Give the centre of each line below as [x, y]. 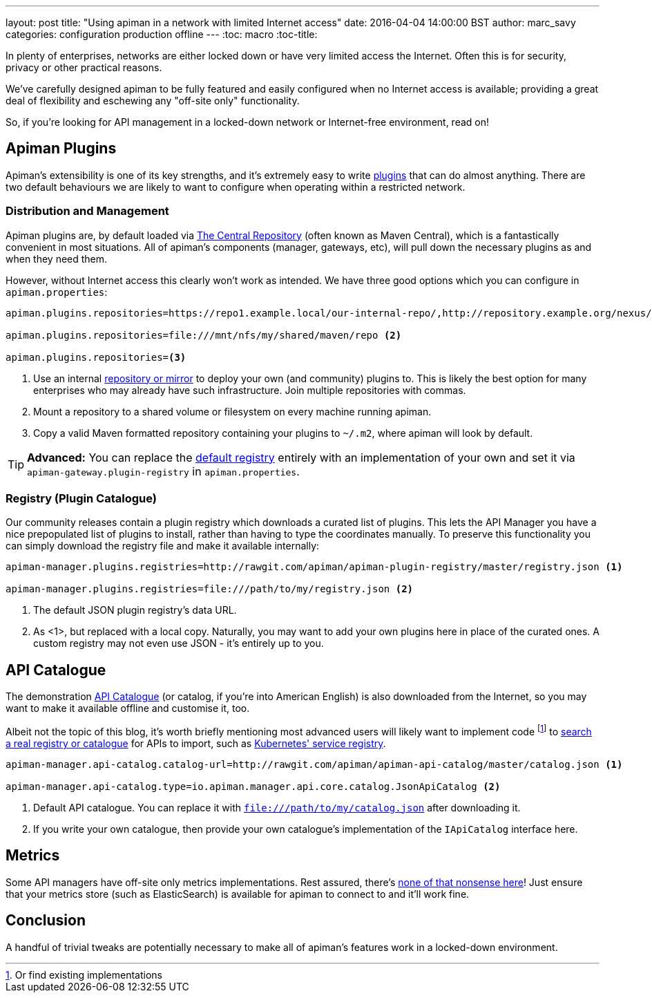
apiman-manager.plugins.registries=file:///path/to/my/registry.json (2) [210, 589]
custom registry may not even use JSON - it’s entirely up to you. [179, 643]
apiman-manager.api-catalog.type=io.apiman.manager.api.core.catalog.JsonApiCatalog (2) [253, 786]
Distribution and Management [87, 211]
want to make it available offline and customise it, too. [128, 708]
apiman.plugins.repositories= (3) [96, 357]
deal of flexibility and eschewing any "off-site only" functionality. [153, 101]
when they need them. [57, 258]
